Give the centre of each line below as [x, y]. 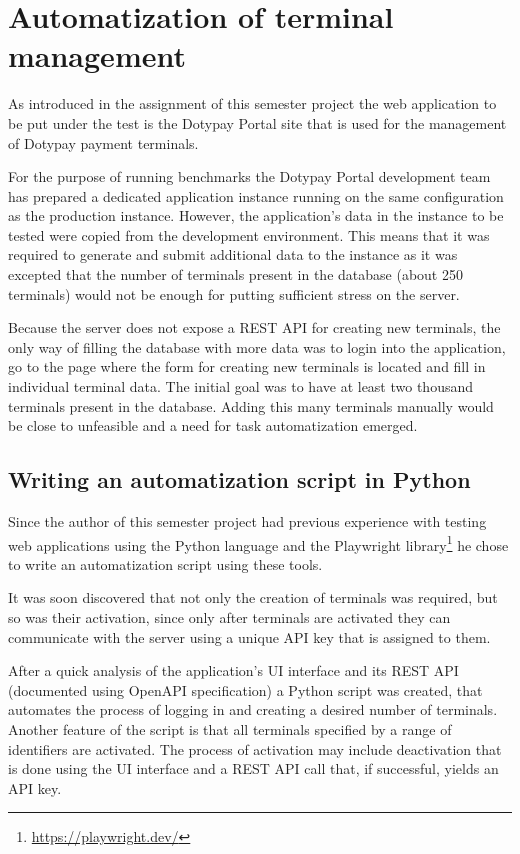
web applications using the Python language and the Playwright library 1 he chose [258, 543]
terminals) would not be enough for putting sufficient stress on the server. [234, 293]
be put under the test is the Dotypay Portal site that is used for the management [257, 122]
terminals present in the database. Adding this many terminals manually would [251, 405]
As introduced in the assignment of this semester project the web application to [252, 103]
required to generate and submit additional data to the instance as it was [233, 254]
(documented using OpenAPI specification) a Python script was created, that [245, 689]
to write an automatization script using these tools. [165, 563]
